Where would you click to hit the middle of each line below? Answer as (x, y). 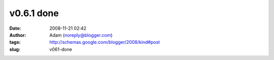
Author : (18, 35)
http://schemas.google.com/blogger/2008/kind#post (105, 42)
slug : (15, 49)
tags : (15, 42)
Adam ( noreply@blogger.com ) (81, 35)
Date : (15, 28)
